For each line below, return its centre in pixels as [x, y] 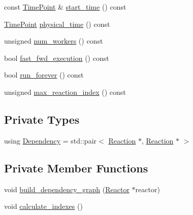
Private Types [42, 119]
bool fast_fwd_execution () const [57, 58]
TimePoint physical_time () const [57, 24]
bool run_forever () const [44, 75]
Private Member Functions [76, 168]
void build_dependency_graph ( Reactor [67, 189]
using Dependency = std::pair [51, 140]
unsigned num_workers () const [54, 41]
